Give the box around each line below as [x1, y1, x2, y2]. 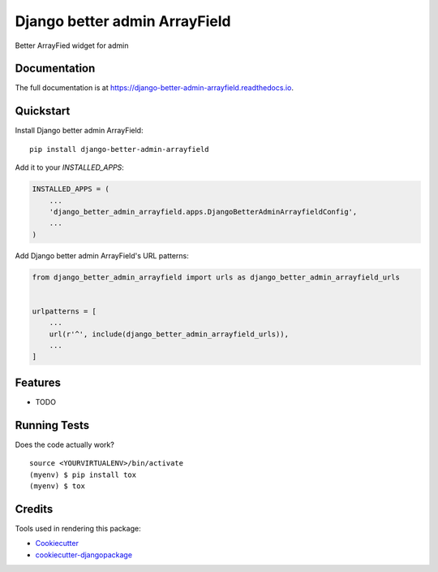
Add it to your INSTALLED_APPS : [15, 162, 125, 172]
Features [15, 375, 61, 389]
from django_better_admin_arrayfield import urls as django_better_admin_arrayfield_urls [32, 272, 401, 282]
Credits [15, 502, 54, 516]
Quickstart [15, 104, 71, 118]
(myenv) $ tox [29, 481, 85, 491]
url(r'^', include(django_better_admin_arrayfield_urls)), [49, 329, 290, 339]
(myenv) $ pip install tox [29, 470, 137, 479]
